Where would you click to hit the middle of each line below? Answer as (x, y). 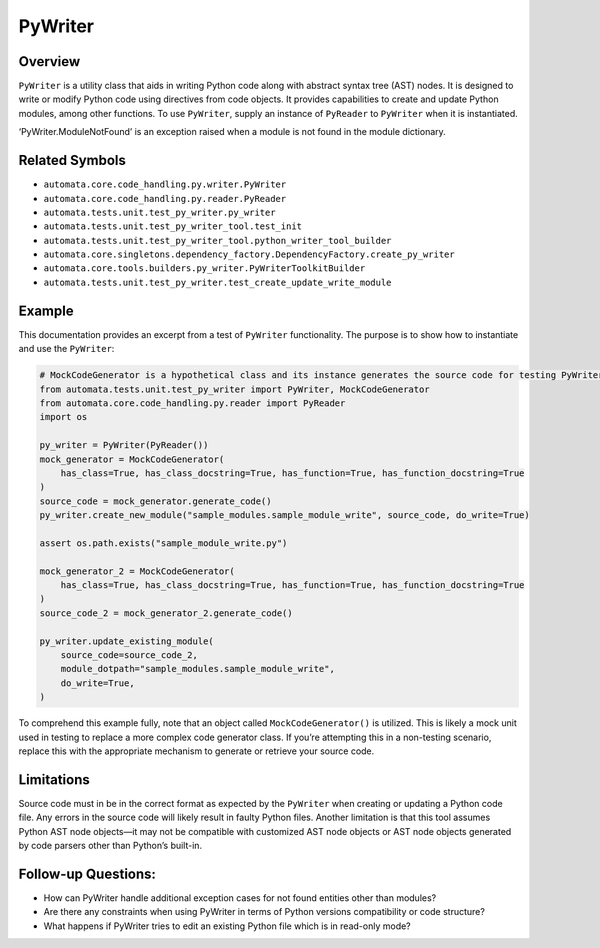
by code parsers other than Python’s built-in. (110, 845)
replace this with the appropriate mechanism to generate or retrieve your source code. (196, 751)
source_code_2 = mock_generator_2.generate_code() (166, 613)
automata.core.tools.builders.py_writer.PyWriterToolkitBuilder (204, 268)
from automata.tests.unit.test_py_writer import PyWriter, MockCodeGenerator (234, 389)
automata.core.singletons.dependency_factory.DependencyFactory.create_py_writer (249, 254)
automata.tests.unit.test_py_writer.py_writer (159, 212)
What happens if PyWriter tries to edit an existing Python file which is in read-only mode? (227, 926)
